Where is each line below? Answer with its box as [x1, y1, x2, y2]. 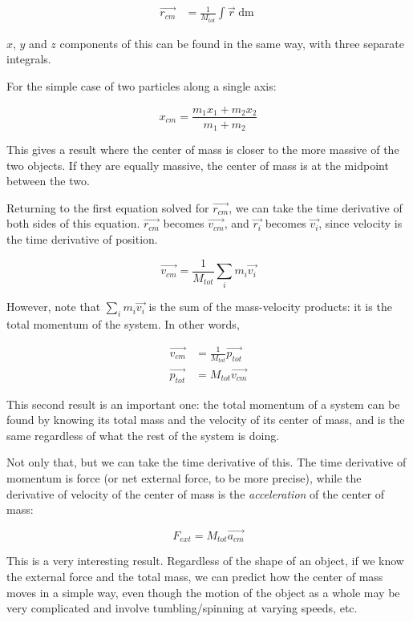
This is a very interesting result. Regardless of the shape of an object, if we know [6, 552, 404, 569]
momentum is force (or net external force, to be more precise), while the [6, 469, 362, 486]
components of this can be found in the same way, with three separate [59, 34, 404, 51]
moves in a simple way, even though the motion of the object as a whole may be [6, 584, 400, 600]
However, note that [6, 298, 101, 315]
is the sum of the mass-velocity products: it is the [148, 298, 392, 315]
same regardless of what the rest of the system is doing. [6, 426, 280, 443]
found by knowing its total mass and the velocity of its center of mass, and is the [6, 411, 405, 428]
